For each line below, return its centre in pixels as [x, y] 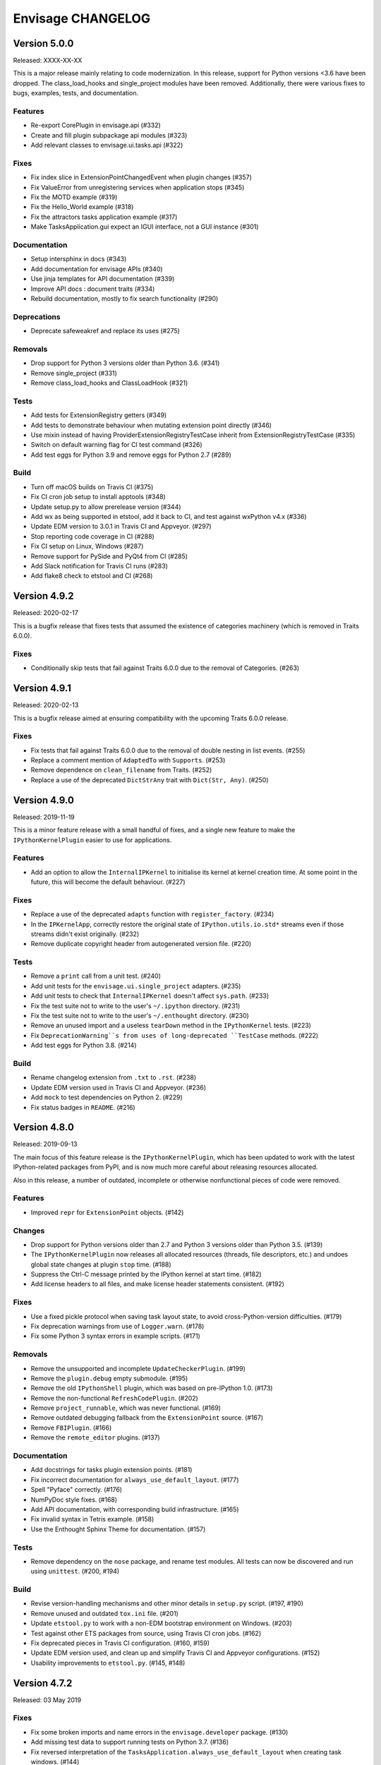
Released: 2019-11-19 [44, 817]
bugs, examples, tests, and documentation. [76, 93]
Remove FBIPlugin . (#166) [71, 1428]
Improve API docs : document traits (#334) [93, 289]
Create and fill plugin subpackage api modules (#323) [109, 135]
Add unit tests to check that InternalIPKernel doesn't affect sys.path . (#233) [150, 996]
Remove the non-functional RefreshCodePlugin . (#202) [115, 1398]
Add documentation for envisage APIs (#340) [97, 269]
